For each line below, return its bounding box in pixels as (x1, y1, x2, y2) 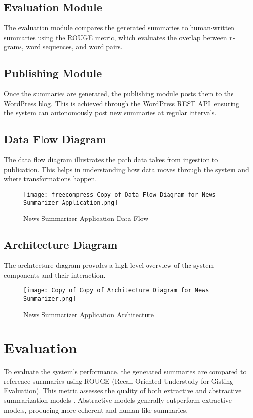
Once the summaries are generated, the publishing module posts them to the (4, 88, 234, 99)
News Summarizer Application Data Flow (23, 213, 148, 223)
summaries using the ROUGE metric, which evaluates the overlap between (4, 32, 227, 42)
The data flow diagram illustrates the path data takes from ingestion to (4, 154, 218, 165)
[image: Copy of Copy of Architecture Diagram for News (23, 287, 209, 294)
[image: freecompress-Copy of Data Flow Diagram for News (23, 191, 216, 198)
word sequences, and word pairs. (26, 42, 123, 52)
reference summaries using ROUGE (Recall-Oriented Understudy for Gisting (4, 375, 233, 386)
